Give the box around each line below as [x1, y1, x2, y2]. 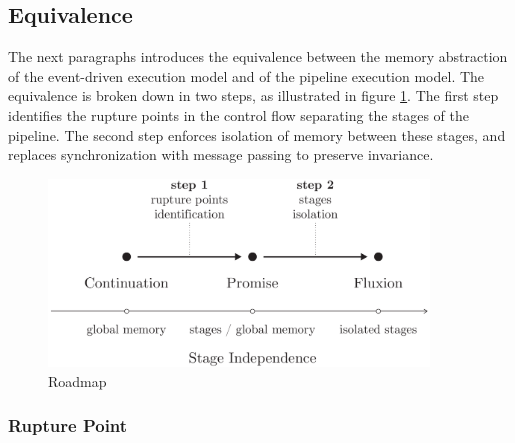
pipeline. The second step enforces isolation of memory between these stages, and [8, 124, 506, 145]
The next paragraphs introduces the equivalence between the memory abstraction [8, 46, 508, 67]
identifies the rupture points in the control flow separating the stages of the [8, 104, 469, 125]
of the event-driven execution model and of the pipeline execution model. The [8, 65, 485, 86]
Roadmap [48, 370, 107, 391]
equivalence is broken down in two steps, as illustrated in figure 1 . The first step [8, 85, 499, 106]
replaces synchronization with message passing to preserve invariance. [8, 144, 434, 165]
